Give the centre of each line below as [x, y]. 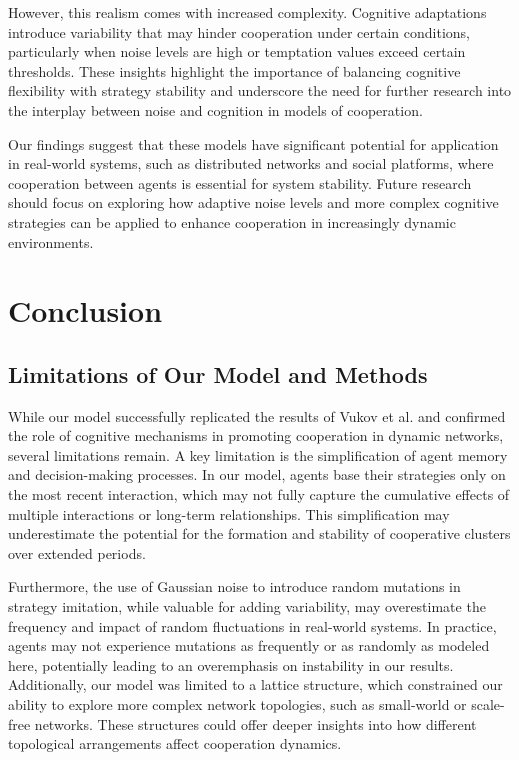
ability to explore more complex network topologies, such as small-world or [237, 704]
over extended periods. [77, 552]
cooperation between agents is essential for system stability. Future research [240, 182]
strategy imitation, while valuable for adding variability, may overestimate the [247, 606]
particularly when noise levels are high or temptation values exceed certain [237, 51]
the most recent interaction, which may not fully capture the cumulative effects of [259, 494]
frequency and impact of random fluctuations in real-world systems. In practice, [252, 625]
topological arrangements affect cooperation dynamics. [175, 743]
